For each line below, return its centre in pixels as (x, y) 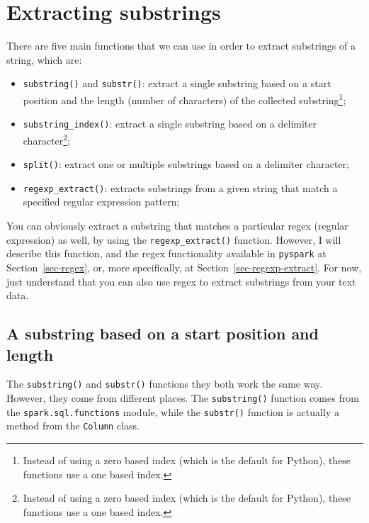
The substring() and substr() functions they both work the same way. (165, 384)
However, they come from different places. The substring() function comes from (183, 397)
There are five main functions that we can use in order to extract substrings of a (181, 46)
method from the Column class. (73, 426)
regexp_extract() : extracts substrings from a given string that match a (180, 187)
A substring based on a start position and (163, 333)
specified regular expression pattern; (101, 202)
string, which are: (44, 59)
